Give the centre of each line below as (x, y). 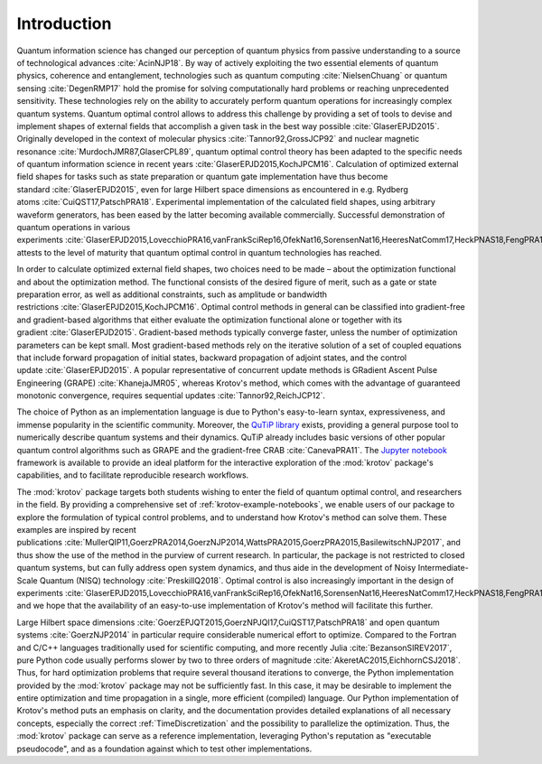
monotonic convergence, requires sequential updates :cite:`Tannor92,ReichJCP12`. (171, 396)
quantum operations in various (74, 228)
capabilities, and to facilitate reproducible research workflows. (133, 475)
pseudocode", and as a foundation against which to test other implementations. (164, 749)
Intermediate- (443, 568)
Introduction (64, 23)
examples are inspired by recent (77, 530)
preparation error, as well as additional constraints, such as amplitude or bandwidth (172, 294)
